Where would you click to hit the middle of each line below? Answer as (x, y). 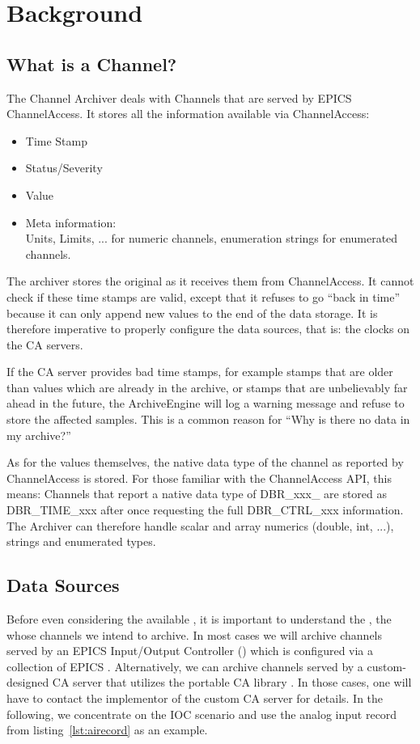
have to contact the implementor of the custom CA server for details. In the (195, 698)
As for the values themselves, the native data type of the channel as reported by (205, 462)
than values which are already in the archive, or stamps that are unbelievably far (207, 387)
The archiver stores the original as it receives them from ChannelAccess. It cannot (210, 281)
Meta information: (71, 222)
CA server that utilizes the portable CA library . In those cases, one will (232, 682)
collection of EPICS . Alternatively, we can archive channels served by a (185, 666)
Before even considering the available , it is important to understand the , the (199, 619)
